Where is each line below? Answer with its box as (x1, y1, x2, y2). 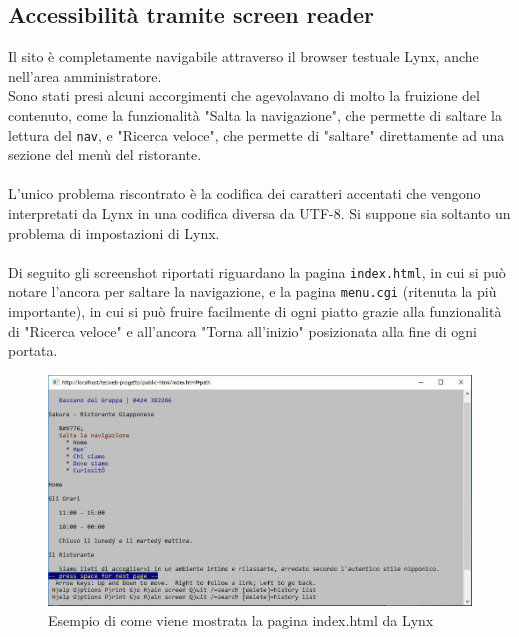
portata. (8, 340, 58, 361)
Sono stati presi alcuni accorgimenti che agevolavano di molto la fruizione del (8, 85, 480, 106)
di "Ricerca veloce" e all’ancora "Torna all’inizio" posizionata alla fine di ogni (8, 320, 477, 341)
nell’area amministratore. (8, 65, 162, 86)
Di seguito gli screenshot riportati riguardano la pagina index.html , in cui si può (8, 261, 506, 282)
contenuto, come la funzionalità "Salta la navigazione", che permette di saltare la (8, 104, 503, 125)
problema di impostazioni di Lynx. (8, 222, 220, 243)
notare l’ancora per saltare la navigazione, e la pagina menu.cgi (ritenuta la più (8, 281, 497, 302)
